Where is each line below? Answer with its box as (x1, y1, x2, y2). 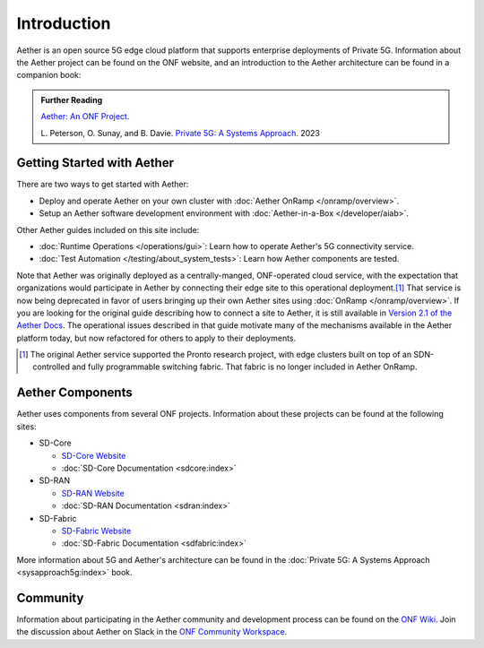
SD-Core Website (61, 450, 126, 461)
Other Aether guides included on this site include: (16, 224, 200, 235)
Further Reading (40, 94, 103, 105)
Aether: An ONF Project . (40, 111, 130, 122)
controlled (32, 361, 71, 372)
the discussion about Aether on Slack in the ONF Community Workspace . (16, 626, 288, 637)
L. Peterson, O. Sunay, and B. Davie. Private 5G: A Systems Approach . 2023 (40, 127, 320, 138)
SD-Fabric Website (61, 525, 132, 536)
